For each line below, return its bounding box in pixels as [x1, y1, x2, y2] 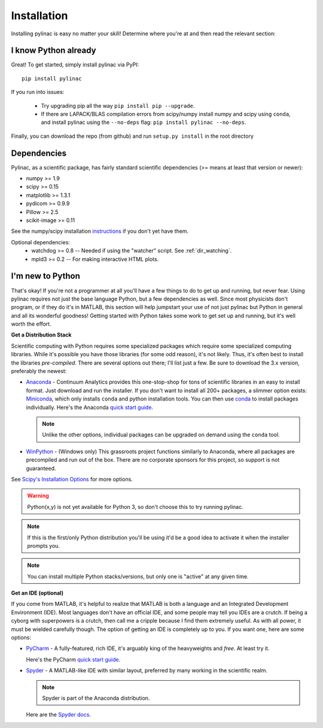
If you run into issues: [11, 89, 65, 96]
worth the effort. [11, 320, 51, 327]
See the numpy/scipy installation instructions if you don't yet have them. [11, 227, 189, 235]
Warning [27, 492, 49, 499]
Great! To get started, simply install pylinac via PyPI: [11, 61, 139, 68]
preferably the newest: [11, 368, 67, 375]
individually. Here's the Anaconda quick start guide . [26, 404, 154, 411]
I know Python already [11, 45, 96, 56]
